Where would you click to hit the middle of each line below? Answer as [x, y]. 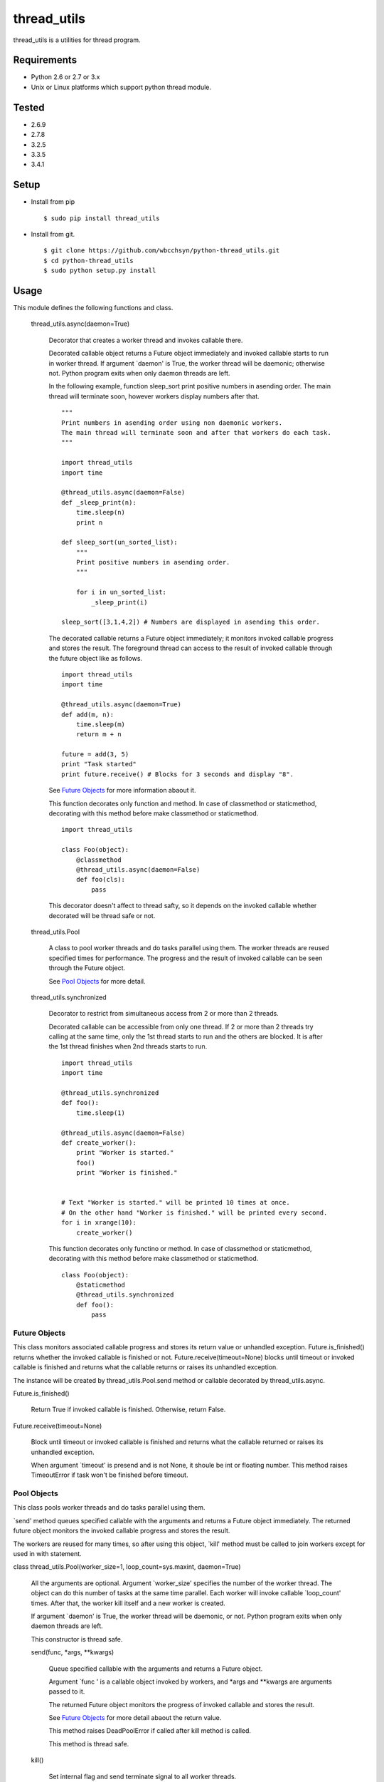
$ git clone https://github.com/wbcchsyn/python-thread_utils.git [162, 251]
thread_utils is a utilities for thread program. [77, 40]
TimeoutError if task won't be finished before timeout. [110, 1475]
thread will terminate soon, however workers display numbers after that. [154, 396]
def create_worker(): [99, 1143]
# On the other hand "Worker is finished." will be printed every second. [194, 1212]
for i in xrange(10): [99, 1223]
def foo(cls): [101, 880]
